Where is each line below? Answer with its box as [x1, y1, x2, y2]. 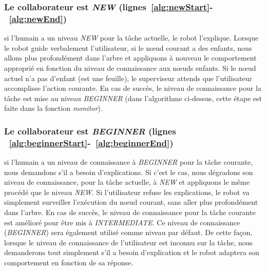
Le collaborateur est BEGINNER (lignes [4, 124, 176, 137]
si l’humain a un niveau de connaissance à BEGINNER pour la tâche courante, [4, 157, 253, 167]
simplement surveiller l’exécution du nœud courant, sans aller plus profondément [4, 197, 258, 207]
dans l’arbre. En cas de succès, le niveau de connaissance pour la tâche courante [4, 207, 256, 217]
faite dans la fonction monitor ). [4, 103, 103, 113]
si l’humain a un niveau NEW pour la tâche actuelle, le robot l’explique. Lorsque [4, 32, 259, 43]
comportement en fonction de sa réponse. [4, 257, 134, 267]
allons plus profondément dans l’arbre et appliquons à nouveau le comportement [4, 52, 257, 63]
